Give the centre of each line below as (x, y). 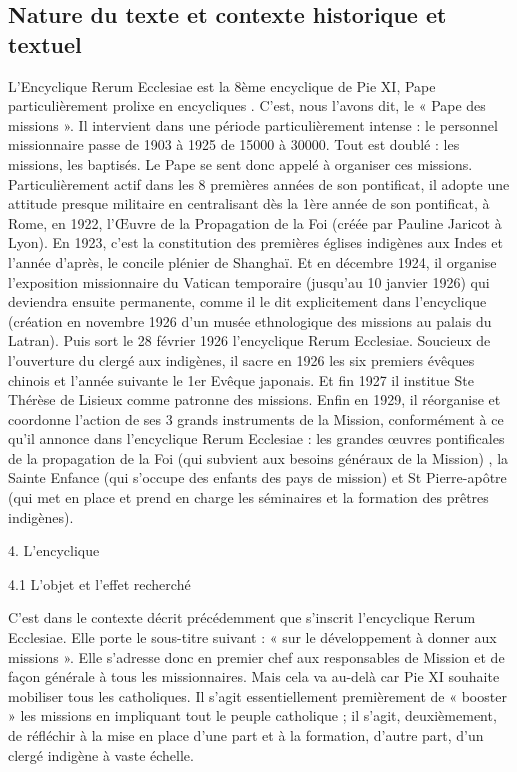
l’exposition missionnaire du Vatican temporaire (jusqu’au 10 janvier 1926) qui (249, 281)
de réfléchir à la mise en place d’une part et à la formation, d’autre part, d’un (246, 735)
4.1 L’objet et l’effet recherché (99, 583)
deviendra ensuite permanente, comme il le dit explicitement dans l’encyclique (247, 301)
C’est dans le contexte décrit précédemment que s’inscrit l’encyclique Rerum (242, 617)
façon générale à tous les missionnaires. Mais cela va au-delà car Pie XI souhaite (254, 676)
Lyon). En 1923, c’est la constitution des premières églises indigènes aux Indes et (255, 242)
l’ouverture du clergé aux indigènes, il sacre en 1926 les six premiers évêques (241, 359)
